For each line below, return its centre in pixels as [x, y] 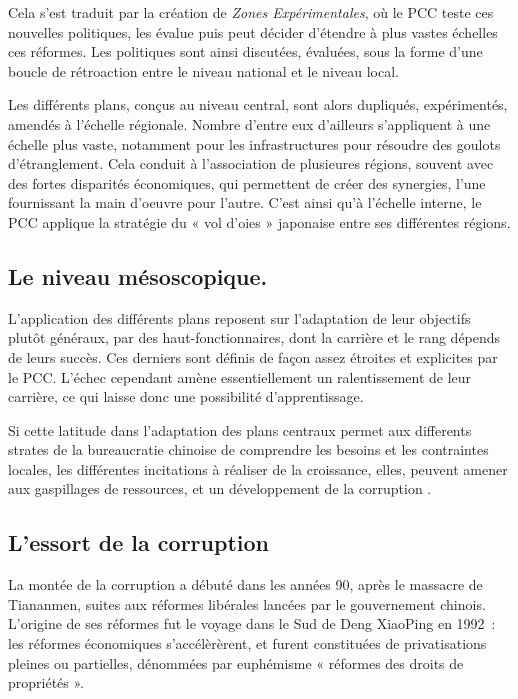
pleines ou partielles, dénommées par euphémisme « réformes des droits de [236, 662]
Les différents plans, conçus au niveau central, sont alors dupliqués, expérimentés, [258, 104]
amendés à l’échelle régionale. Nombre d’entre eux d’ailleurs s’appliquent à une [249, 123]
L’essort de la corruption [138, 542]
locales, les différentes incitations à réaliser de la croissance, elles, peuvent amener [258, 468]
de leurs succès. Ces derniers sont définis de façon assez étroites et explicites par [253, 356]
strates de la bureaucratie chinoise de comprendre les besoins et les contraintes [248, 449]
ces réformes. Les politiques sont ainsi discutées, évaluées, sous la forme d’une [245, 51]
